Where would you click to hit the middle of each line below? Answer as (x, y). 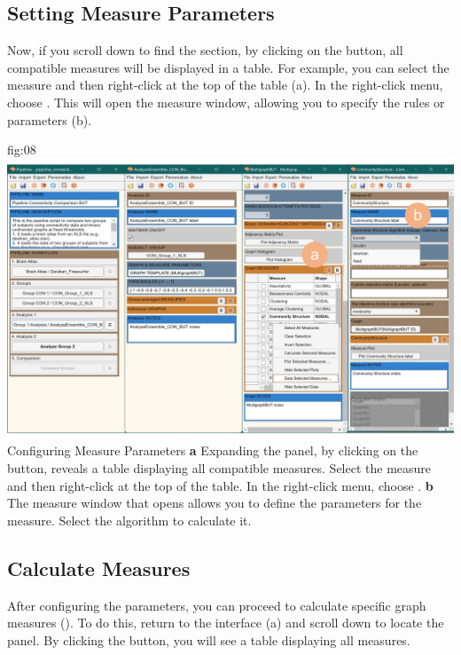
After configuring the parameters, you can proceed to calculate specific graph (217, 605)
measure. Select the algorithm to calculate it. (129, 520)
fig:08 (22, 150)
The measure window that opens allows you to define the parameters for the (215, 503)
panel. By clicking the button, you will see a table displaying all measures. (209, 639)
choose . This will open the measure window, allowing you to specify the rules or (226, 102)
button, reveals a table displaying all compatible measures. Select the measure (219, 467)
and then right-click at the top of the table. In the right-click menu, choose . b (220, 485)
